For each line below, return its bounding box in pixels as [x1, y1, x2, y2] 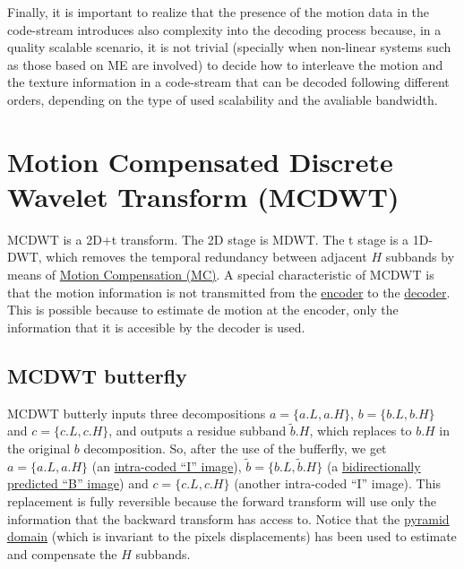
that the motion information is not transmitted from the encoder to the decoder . [7, 282, 451, 301]
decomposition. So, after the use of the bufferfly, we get [83, 439, 387, 458]
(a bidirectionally [326, 456, 421, 475]
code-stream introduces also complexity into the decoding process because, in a [7, 20, 442, 39]
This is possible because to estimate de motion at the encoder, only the [7, 300, 399, 319]
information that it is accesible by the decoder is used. [7, 317, 305, 336]
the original [7, 439, 71, 458]
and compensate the [7, 544, 117, 563]
